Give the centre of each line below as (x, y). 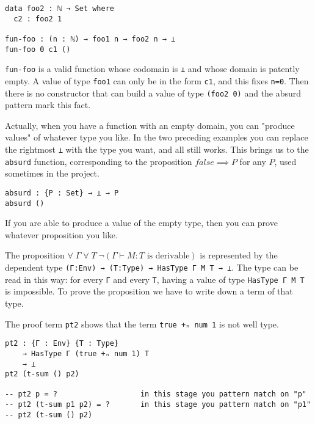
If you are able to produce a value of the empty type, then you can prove (141, 223)
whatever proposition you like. (61, 234)
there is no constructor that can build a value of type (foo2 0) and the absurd (153, 93)
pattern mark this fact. (48, 105)
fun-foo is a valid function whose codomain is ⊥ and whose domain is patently (152, 69)
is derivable (168, 256)
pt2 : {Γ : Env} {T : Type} (62, 344)
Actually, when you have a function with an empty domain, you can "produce (150, 125)
